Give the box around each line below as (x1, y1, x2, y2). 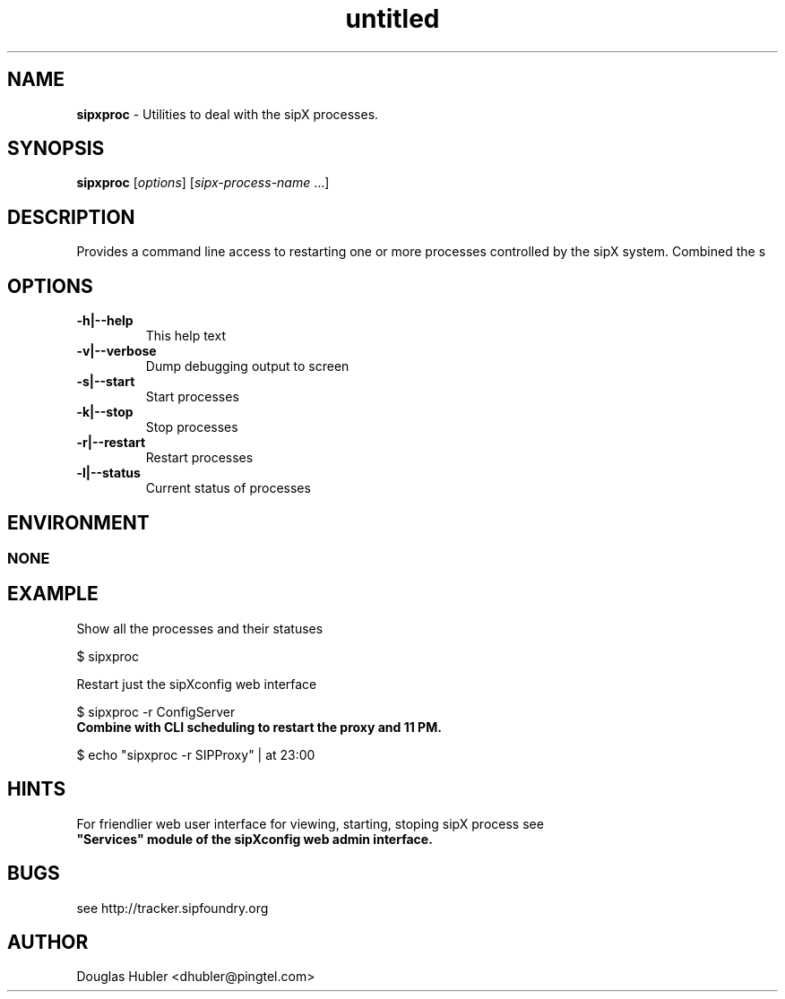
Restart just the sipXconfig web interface (76, 676, 317, 692)
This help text (145, 328, 226, 344)
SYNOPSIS (7, 137, 105, 160)
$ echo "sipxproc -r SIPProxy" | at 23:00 (76, 746, 315, 762)
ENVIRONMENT (7, 511, 150, 534)
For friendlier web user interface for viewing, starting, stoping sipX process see (76, 815, 544, 831)
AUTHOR (7, 930, 89, 953)
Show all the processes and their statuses (76, 620, 323, 636)
